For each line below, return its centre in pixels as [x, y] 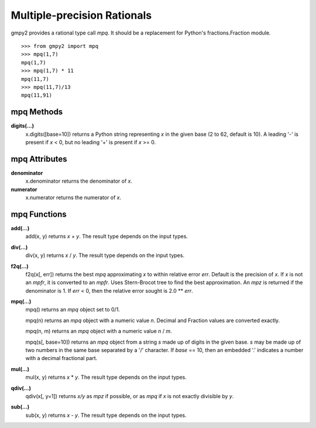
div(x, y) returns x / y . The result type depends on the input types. [105, 255]
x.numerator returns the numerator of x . [73, 198]
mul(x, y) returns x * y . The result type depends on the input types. [106, 377]
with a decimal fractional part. [61, 358]
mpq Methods [37, 112]
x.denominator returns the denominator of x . [79, 181]
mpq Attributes [39, 159]
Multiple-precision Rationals [81, 15]
